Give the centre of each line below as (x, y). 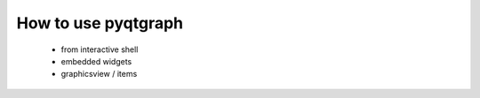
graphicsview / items (99, 74)
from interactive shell (100, 49)
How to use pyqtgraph (100, 23)
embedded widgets (96, 61)
